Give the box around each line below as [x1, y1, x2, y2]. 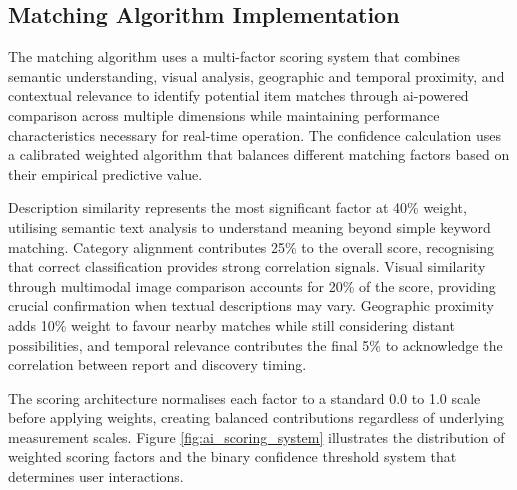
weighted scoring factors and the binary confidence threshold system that [8, 446, 457, 467]
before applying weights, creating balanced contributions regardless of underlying [8, 407, 505, 428]
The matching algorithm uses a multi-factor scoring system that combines [8, 46, 461, 67]
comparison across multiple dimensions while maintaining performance [8, 104, 440, 125]
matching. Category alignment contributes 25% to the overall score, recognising [8, 236, 495, 257]
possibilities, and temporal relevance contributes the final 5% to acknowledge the [8, 334, 503, 355]
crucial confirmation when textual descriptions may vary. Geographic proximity [8, 295, 494, 316]
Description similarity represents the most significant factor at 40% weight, [8, 197, 467, 218]
